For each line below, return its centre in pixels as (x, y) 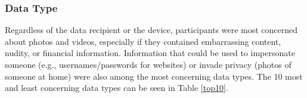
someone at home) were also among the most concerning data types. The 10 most (154, 76)
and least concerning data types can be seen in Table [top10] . (117, 88)
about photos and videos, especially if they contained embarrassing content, (143, 41)
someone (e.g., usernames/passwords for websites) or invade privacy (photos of (148, 64)
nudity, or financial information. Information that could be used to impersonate (150, 53)
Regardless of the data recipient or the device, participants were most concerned (151, 30)
